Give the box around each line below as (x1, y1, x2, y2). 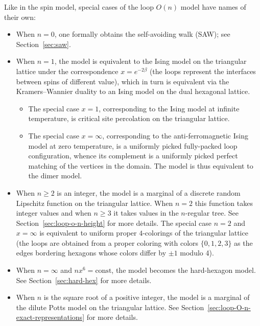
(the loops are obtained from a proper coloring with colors (16, 237, 199, 248)
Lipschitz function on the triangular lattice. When (16, 197, 173, 208)
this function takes (195, 197, 253, 208)
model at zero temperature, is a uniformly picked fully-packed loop (28, 140, 238, 151)
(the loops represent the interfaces (149, 65, 256, 76)
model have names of (180, 2, 246, 12)
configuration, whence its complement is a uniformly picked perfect (28, 150, 238, 161)
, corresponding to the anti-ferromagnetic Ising (102, 130, 248, 141)
